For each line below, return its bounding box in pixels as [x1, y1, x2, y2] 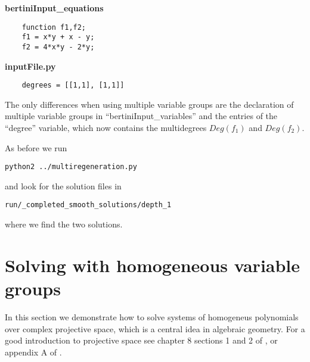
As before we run [5, 141, 67, 154]
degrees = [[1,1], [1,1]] [21, 81, 125, 90]
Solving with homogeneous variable [5, 252, 300, 277]
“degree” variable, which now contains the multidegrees [5, 121, 207, 133]
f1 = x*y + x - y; [21, 33, 95, 42]
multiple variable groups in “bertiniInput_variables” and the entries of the [5, 110, 278, 122]
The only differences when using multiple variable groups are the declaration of [5, 98, 294, 110]
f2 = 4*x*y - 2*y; [21, 42, 95, 51]
